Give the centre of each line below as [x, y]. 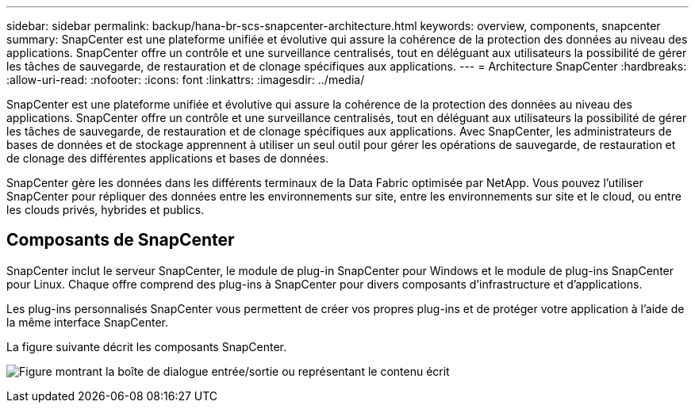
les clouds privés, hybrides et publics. [106, 210]
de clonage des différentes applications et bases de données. [168, 158]
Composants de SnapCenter [121, 240]
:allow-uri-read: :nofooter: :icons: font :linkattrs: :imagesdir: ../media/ [186, 80]
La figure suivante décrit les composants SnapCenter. [147, 346]
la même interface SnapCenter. [88, 322]
